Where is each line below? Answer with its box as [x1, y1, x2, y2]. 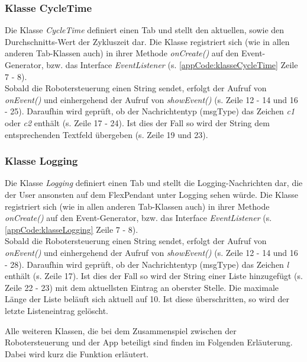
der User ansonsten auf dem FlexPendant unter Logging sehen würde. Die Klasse [5, 188, 299, 200]
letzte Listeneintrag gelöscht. [5, 304, 108, 316]
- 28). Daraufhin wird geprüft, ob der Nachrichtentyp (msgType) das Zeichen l [5, 258, 289, 270]
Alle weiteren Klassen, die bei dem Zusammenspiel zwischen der [5, 324, 237, 337]
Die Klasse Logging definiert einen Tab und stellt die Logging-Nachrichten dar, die [5, 177, 303, 189]
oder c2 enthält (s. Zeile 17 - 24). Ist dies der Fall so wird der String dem [5, 116, 270, 129]
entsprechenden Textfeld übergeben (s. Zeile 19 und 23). [5, 128, 208, 140]
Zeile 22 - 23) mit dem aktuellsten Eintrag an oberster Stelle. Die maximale [5, 281, 279, 293]
